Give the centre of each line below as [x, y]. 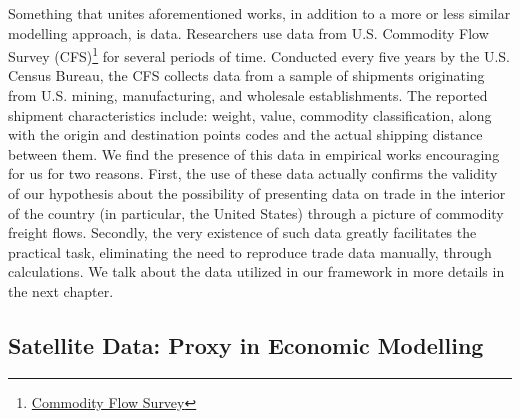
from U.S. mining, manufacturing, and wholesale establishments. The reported [248, 95]
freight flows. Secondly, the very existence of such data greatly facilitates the [242, 232]
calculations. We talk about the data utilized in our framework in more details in [256, 271]
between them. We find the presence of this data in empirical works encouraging [254, 153]
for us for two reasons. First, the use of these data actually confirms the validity [253, 173]
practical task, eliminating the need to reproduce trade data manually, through [250, 251]
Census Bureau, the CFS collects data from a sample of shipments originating [246, 75]
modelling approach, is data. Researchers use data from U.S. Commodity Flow [248, 32]
